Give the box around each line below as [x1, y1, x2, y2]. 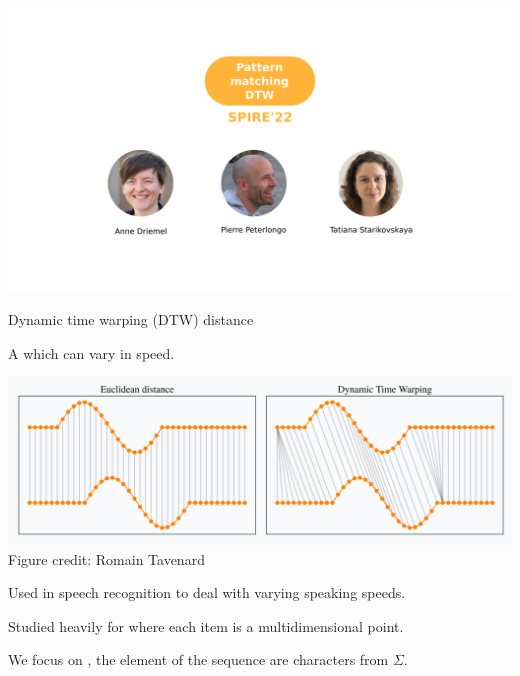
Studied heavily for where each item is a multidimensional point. [8, 615, 404, 636]
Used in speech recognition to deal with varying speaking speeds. [8, 582, 406, 603]
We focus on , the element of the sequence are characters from [8, 649, 389, 670]
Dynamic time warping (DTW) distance [8, 309, 254, 330]
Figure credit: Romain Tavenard [8, 548, 205, 569]
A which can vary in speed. [8, 342, 175, 363]
